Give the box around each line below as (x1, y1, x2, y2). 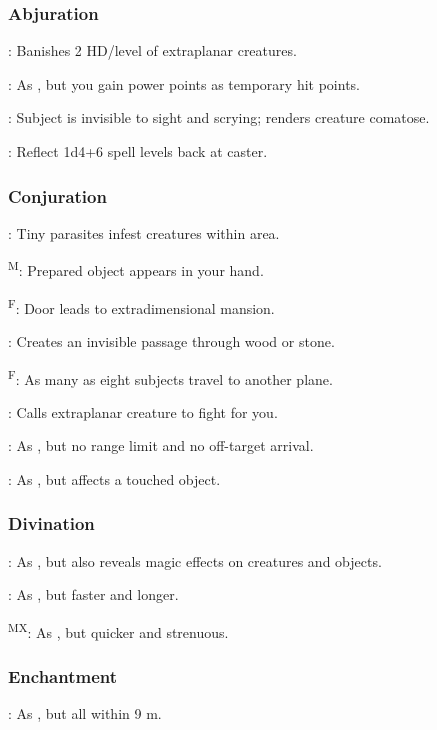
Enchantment (8, 664, 118, 689)
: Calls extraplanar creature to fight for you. (8, 401, 278, 422)
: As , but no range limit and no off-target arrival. (8, 435, 314, 456)
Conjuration (8, 183, 107, 208)
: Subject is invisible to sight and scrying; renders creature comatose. (8, 107, 430, 128)
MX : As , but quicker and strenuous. (8, 618, 229, 642)
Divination (8, 511, 95, 536)
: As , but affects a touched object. (8, 468, 221, 489)
